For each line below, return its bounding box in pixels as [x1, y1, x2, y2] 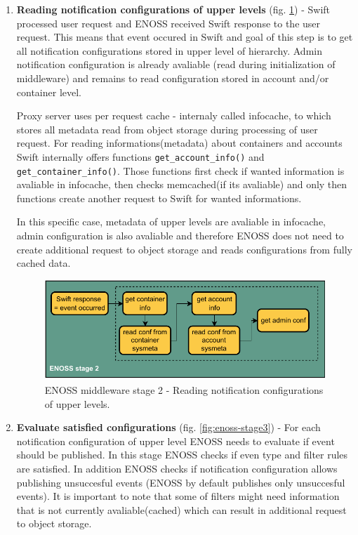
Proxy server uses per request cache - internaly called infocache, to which [16, 108, 331, 123]
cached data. [16, 256, 71, 270]
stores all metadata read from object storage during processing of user [16, 121, 318, 136]
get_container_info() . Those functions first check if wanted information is [16, 163, 345, 178]
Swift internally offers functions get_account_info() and [16, 149, 265, 164]
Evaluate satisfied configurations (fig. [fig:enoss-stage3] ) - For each [16, 420, 321, 435]
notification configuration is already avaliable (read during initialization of [16, 57, 336, 72]
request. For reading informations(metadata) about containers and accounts [16, 136, 343, 150]
